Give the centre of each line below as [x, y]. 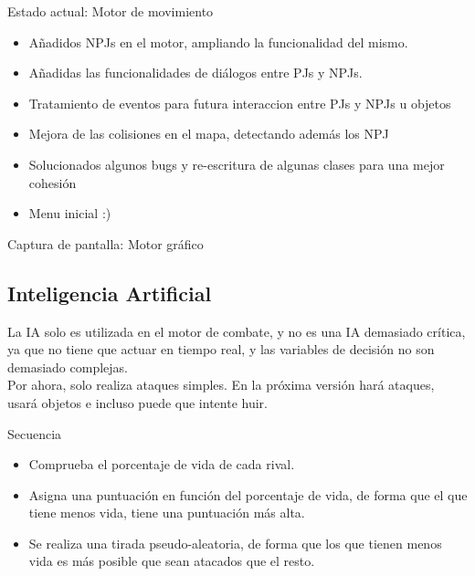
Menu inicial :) [70, 213]
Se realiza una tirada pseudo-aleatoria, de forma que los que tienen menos [235, 543]
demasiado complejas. [68, 367]
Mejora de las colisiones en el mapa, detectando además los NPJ [209, 134]
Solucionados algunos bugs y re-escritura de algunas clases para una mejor [237, 164]
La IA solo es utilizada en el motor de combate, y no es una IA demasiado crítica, [237, 331]
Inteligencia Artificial [110, 293]
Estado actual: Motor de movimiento [111, 11]
